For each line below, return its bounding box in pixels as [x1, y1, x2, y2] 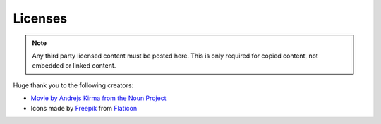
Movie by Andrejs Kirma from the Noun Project [30, 94, 167, 102]
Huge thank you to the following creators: [13, 81, 134, 89]
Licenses [13, 11, 68, 26]
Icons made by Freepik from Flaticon [30, 104, 138, 112]
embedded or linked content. [32, 61, 116, 70]
